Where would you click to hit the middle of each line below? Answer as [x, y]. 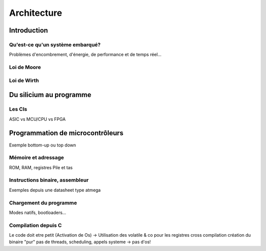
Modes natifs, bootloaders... [38, 213]
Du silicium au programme [50, 95]
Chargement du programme [43, 203]
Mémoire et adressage [36, 158]
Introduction [29, 30]
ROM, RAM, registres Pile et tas [41, 167]
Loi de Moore [25, 68]
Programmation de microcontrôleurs [66, 133]
